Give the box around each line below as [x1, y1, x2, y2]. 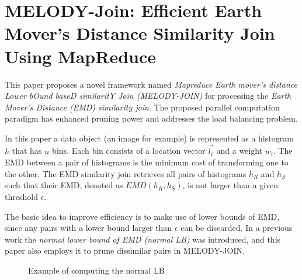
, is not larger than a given [182, 179, 278, 191]
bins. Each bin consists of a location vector [52, 144, 206, 157]
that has [12, 144, 42, 157]
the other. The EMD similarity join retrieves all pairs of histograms [5, 167, 247, 179]
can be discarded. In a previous [180, 222, 293, 234]
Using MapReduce [5, 44, 157, 68]
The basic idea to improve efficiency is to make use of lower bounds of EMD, [5, 210, 280, 222]
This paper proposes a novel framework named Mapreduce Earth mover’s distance [5, 78, 297, 90]
